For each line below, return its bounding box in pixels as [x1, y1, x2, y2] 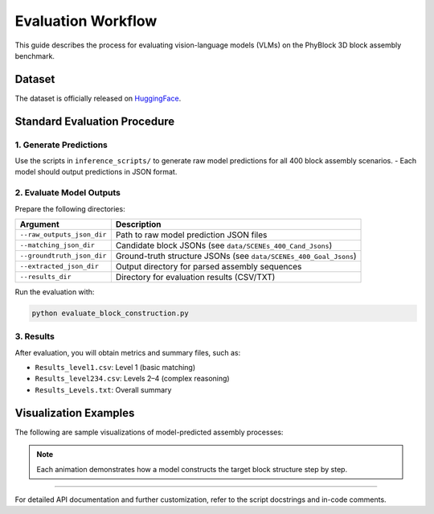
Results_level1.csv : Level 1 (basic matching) [35, 363, 196, 372]
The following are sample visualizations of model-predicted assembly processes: [14, 427, 284, 437]
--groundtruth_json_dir [19, 252, 107, 261]
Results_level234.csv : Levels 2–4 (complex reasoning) [35, 374, 230, 384]
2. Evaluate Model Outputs [14, 187, 121, 199]
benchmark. [14, 51, 55, 60]
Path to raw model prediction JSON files [115, 229, 268, 241]
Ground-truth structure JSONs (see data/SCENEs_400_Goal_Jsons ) [115, 250, 357, 261]
